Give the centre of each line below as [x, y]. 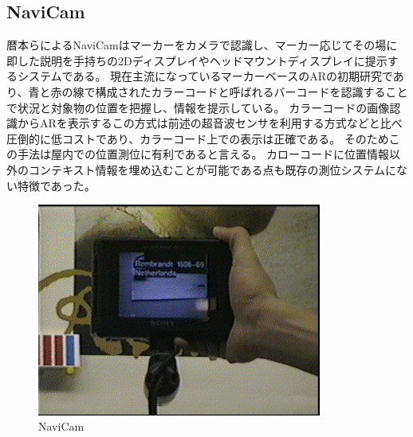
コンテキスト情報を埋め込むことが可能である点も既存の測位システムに [212, 169]
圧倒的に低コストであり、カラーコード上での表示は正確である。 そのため [198, 138]
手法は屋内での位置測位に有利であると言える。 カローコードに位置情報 [203, 154]
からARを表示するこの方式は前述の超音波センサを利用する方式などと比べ [210, 123]
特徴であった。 [56, 185]
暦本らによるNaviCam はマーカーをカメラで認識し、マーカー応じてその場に [202, 45]
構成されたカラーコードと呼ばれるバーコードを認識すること [252, 91]
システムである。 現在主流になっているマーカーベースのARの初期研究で [205, 76]
